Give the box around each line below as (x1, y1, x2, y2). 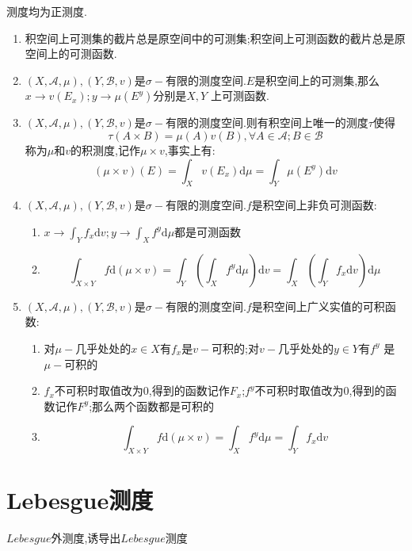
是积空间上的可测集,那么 (254, 71, 380, 88)
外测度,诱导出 (51, 530, 121, 546)
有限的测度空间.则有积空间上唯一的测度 (165, 114, 368, 131)
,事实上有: (164, 141, 216, 158)
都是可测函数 (174, 223, 242, 239)
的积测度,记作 (71, 141, 140, 158)
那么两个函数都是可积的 (92, 397, 215, 414)
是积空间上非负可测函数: (251, 197, 377, 213)
